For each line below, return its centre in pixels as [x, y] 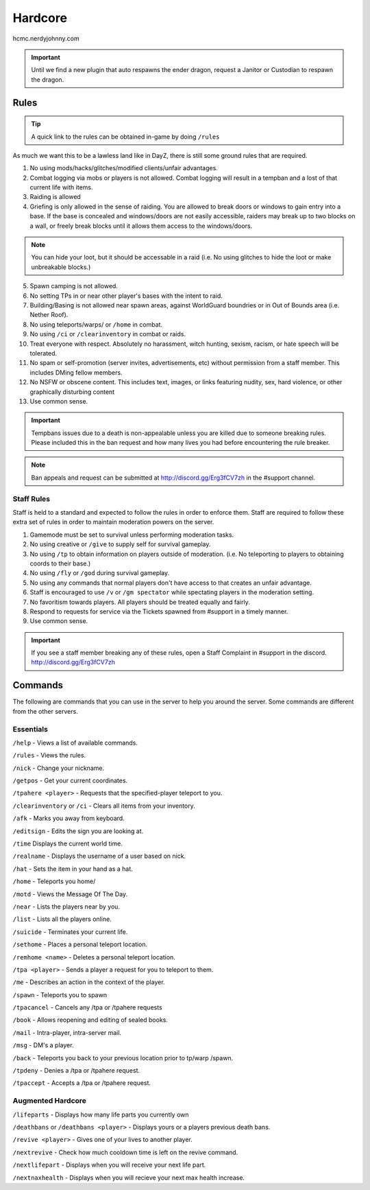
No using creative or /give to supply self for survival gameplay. [120, 544]
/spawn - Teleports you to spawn [60, 994]
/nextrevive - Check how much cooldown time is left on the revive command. [125, 1152]
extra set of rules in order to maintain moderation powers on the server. [113, 522]
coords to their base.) [60, 563]
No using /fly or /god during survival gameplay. [100, 573]
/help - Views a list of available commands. [75, 743]
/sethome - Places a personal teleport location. [80, 944]
